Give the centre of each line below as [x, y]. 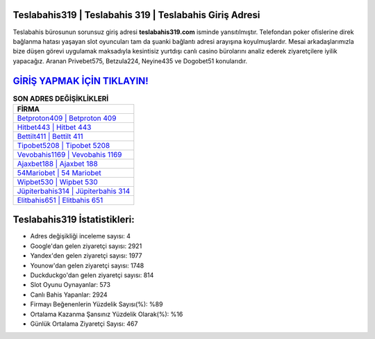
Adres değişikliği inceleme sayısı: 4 [81, 236]
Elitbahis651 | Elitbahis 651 [60, 200]
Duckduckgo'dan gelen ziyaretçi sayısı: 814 [92, 275]
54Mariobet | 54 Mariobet [59, 172]
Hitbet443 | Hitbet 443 [54, 127]
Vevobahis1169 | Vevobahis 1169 [69, 154]
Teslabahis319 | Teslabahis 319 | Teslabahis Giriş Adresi [136, 15]
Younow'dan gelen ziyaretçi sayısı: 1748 [87, 265]
